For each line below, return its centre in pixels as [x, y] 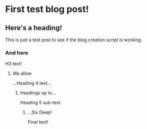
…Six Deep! [40, 112]
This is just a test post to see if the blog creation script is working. [74, 40]
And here [17, 53]
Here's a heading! [34, 28]
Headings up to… [38, 93]
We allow [22, 73]
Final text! [38, 122]
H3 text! [13, 64]
